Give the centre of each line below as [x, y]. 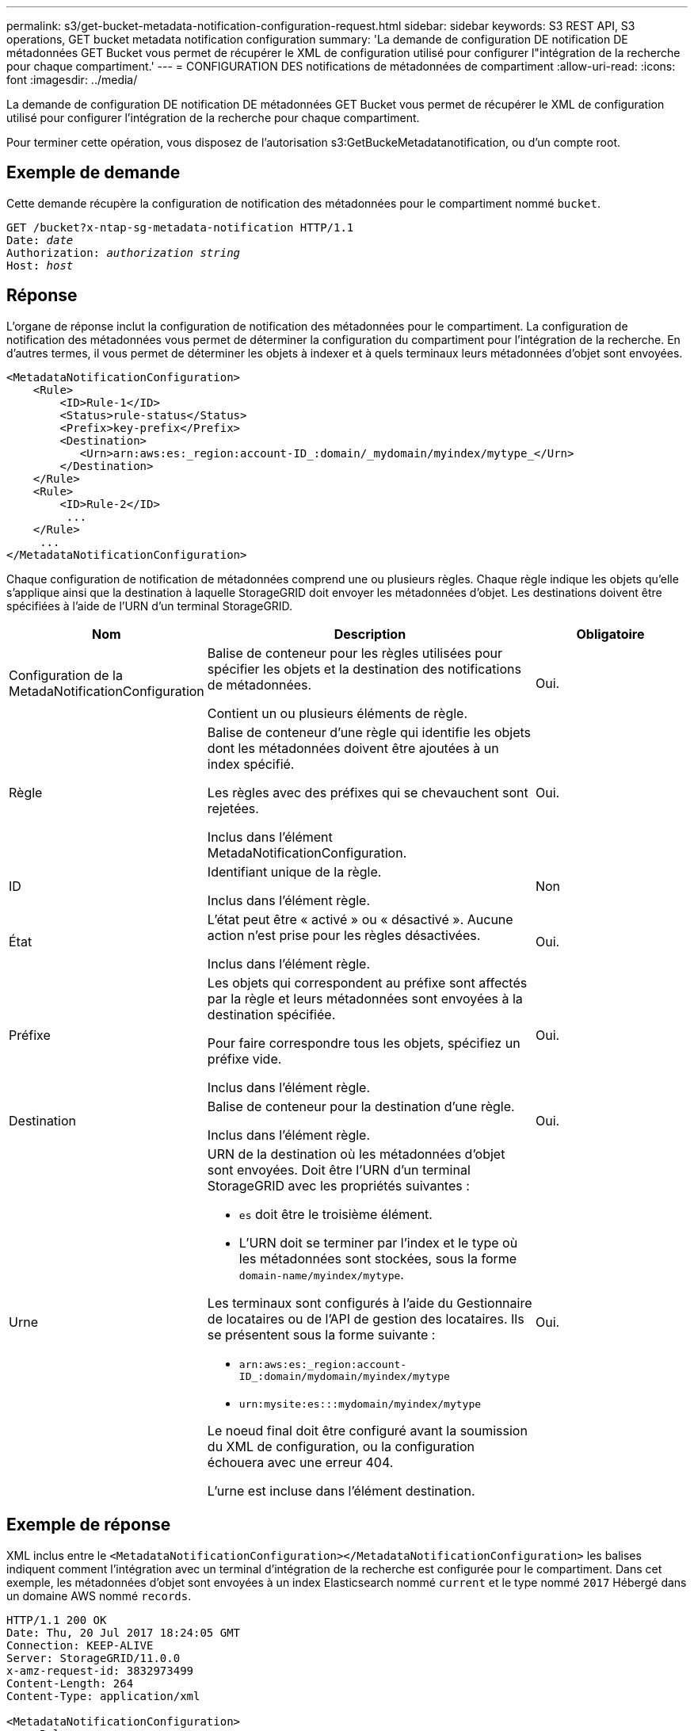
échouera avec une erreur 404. [300, 1462]
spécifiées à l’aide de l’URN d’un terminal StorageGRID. [150, 606]
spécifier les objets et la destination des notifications [364, 669]
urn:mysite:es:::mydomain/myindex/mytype [360, 1404]
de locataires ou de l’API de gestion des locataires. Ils [366, 1318]
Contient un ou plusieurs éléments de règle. [337, 713]
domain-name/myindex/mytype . [321, 1274]
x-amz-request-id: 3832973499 [100, 1670]
